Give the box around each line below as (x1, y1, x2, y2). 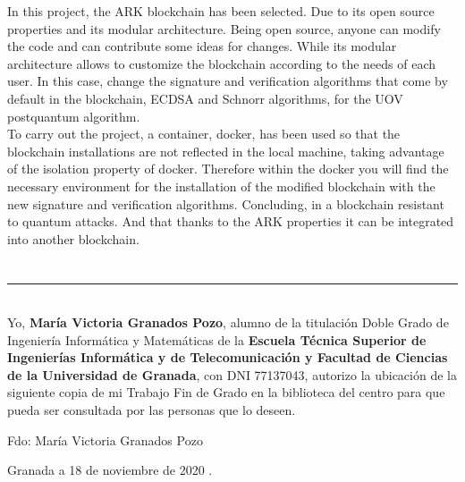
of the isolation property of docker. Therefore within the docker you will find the (7, 159, 449, 178)
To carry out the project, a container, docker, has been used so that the (7, 124, 401, 143)
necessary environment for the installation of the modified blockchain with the (7, 176, 435, 195)
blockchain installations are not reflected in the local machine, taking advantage (7, 141, 444, 160)
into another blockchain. (7, 229, 139, 248)
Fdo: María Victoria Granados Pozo (7, 430, 203, 449)
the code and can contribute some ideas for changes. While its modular (7, 37, 397, 55)
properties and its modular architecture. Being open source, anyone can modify (7, 19, 441, 38)
